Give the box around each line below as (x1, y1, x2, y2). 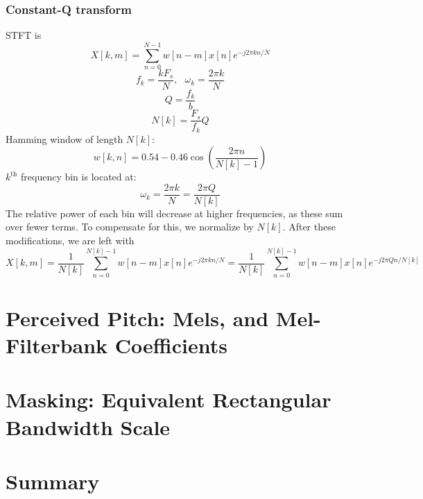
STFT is (6, 28, 42, 42)
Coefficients (114, 331, 227, 360)
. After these (282, 219, 336, 234)
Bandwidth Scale (6, 412, 171, 441)
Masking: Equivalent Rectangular (6, 385, 331, 414)
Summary (6, 467, 100, 496)
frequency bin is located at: (21, 169, 137, 184)
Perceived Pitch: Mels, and (6, 303, 269, 332)
